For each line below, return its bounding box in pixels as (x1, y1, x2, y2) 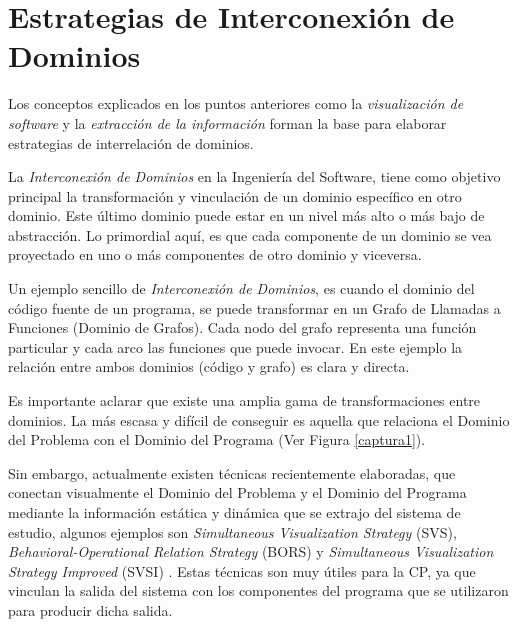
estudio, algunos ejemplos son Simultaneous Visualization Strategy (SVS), (8, 521, 457, 542)
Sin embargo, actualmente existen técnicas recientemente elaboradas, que (8, 462, 456, 483)
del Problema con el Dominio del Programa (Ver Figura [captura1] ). (8, 429, 426, 450)
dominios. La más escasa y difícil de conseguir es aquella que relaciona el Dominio (8, 409, 510, 430)
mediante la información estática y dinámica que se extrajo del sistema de (8, 502, 461, 522)
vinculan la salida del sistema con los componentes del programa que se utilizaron (8, 580, 509, 601)
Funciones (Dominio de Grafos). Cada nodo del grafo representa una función (8, 317, 477, 338)
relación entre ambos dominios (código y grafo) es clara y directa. (8, 356, 410, 377)
